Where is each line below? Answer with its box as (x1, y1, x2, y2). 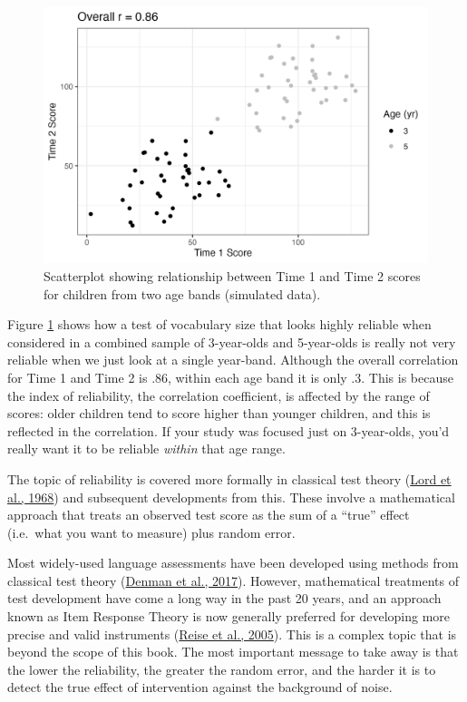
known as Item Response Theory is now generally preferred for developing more (7, 607, 451, 626)
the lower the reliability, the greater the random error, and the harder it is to (7, 659, 436, 678)
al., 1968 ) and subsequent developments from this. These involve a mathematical (7, 487, 455, 506)
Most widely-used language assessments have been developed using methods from (7, 553, 459, 572)
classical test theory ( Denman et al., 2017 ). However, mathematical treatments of (7, 570, 459, 590)
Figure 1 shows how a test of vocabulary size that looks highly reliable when (7, 315, 432, 334)
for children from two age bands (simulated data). (44, 284, 321, 303)
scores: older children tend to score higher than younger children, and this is (7, 404, 431, 423)
